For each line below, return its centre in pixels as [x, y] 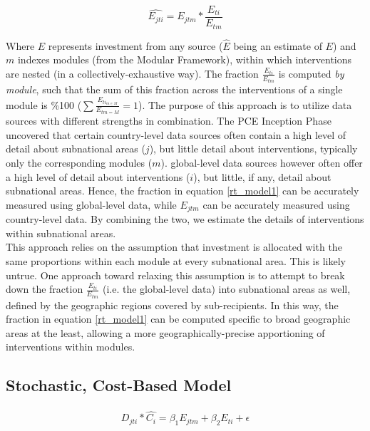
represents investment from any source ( [135, 45]
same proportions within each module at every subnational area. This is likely [176, 260]
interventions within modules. [71, 347]
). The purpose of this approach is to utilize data [245, 104]
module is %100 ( [44, 104]
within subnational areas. [61, 233]
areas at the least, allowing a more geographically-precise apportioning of [165, 332]
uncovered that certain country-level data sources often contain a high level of [176, 134]
